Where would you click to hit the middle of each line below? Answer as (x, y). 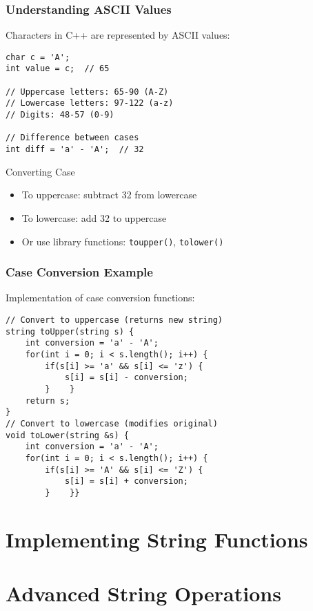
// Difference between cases (72, 138)
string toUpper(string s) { (70, 331)
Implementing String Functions (157, 539)
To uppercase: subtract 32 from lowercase (109, 195)
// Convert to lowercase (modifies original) (112, 423)
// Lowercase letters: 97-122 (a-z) (90, 103)
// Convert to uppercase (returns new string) (114, 320)
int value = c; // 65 (58, 69)
